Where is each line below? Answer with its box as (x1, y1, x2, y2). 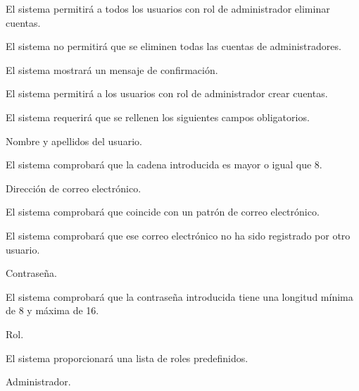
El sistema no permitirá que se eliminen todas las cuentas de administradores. (6, 39, 341, 54)
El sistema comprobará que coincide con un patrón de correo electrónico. (6, 204, 320, 219)
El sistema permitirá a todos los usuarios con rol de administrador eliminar (6, 1, 330, 15)
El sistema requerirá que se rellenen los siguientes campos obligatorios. (6, 109, 310, 124)
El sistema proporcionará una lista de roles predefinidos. (6, 350, 248, 365)
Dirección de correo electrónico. (6, 180, 141, 195)
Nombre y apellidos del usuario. (6, 133, 142, 148)
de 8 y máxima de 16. (6, 303, 99, 318)
